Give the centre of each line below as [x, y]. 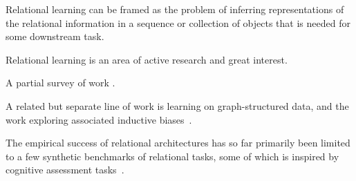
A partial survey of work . [60, 83]
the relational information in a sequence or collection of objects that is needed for [178, 22]
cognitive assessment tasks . [65, 170]
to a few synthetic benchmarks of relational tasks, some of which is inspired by [172, 156]
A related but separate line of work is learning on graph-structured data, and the [177, 105]
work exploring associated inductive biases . [99, 119]
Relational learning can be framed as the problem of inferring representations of [175, 9]
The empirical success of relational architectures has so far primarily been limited [178, 143]
